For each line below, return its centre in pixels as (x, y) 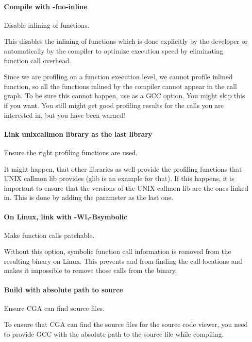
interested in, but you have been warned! (65, 115)
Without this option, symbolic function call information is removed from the (118, 251)
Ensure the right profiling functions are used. (71, 152)
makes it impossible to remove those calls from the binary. (91, 270)
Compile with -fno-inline (46, 6)
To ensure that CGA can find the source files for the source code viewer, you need (126, 324)
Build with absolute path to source (64, 289)
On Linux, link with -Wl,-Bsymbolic (66, 216)
